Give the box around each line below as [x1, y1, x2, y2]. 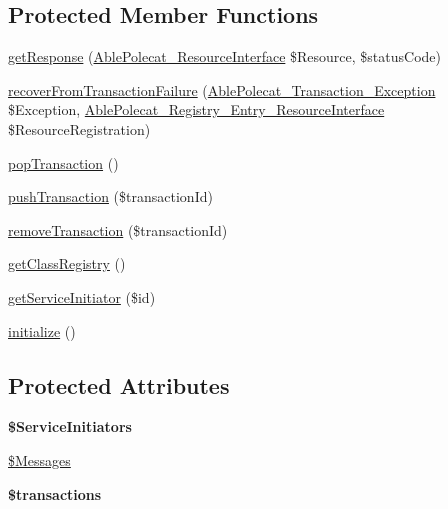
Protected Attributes [8, 369, 230, 400]
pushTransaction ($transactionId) [8, 186, 213, 207]
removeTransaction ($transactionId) [8, 219, 228, 240]
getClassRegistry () [8, 253, 126, 274]
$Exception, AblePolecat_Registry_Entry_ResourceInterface [8, 99, 385, 120]
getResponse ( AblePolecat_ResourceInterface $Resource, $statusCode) [8, 46, 441, 67]
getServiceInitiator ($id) [8, 286, 156, 307]
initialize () [8, 320, 76, 341]
